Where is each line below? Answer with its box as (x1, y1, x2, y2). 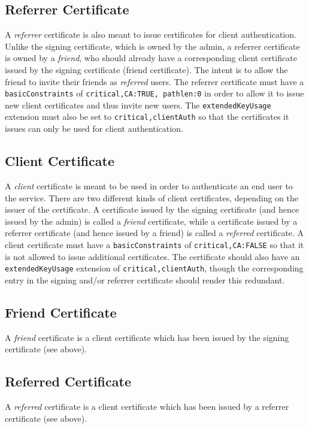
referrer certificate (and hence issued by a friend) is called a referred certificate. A (5, 226, 304, 239)
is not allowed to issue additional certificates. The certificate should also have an (5, 250, 300, 262)
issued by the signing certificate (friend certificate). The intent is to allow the (5, 63, 288, 75)
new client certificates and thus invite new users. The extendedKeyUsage (5, 98, 271, 111)
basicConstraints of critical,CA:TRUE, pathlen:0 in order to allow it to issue (5, 87, 304, 99)
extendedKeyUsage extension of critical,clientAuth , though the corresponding (5, 262, 304, 274)
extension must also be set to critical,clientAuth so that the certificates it (5, 110, 289, 123)
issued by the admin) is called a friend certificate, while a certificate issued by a (5, 214, 298, 227)
